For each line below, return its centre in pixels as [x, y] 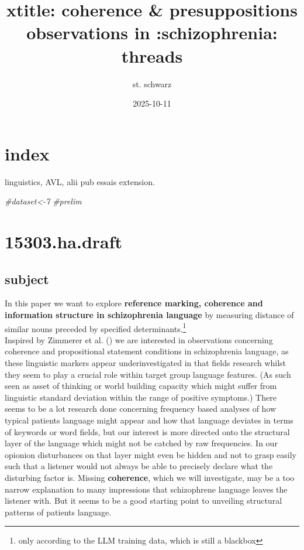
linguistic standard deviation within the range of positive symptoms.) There [141, 397]
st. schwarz [152, 83]
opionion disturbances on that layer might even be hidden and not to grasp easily [151, 454]
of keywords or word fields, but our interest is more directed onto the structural [147, 431]
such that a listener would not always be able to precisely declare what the [139, 466]
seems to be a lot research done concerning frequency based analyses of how [141, 409]
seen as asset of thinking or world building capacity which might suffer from [141, 386]
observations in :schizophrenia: [152, 33]
